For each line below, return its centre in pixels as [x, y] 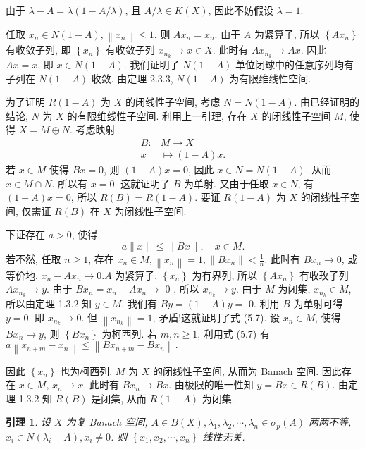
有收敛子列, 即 [38, 50]
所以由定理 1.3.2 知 [49, 303]
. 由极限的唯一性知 [211, 385]
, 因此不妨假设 [241, 10]
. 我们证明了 [151, 64]
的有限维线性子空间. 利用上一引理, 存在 [157, 115]
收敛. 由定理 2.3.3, [132, 78]
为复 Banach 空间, [107, 422]
